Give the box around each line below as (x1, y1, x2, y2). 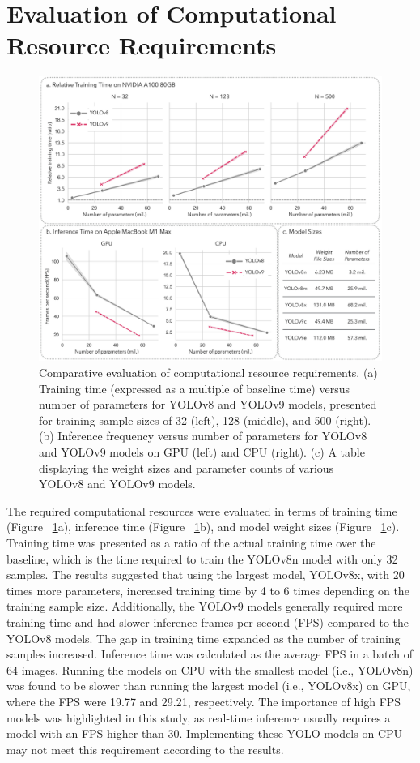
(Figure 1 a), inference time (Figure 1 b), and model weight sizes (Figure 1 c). (6, 518, 400, 535)
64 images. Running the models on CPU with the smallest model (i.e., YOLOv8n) (6, 661, 414, 678)
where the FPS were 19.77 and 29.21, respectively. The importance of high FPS (6, 692, 401, 709)
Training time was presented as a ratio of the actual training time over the (6, 534, 376, 551)
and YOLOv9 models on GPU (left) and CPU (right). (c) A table (39, 444, 365, 460)
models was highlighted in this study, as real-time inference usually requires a (6, 709, 391, 726)
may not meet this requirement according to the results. (6, 740, 284, 757)
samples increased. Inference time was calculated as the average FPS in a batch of (6, 645, 414, 662)
